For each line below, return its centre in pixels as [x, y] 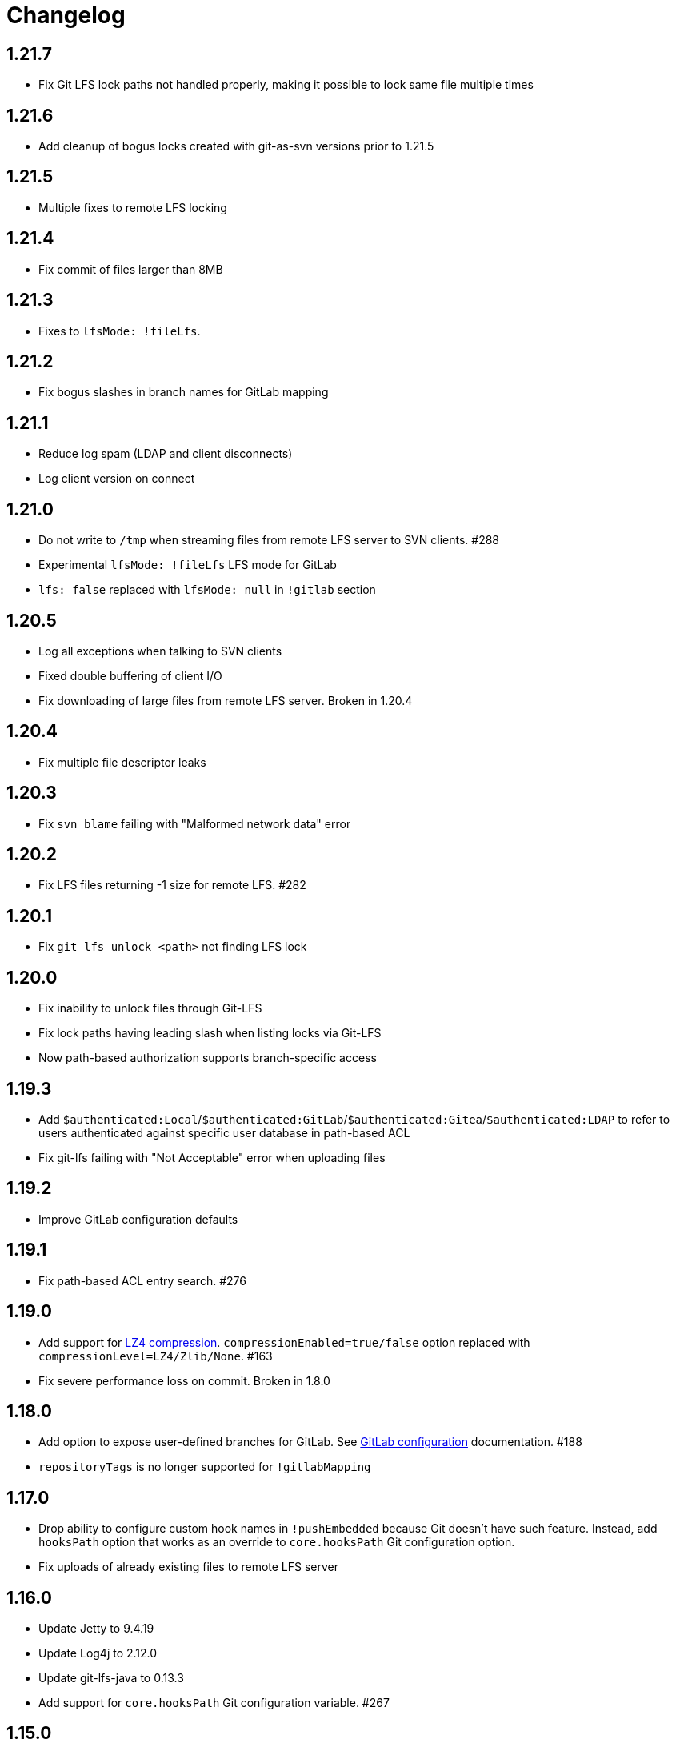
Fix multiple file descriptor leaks [122, 762]
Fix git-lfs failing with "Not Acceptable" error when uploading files [212, 1157]
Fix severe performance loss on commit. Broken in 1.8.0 [184, 1380]
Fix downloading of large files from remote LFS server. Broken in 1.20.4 [226, 700]
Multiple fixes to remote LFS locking [133, 207]
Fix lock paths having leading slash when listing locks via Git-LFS [210, 1033]
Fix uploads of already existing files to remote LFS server [189, 1567]
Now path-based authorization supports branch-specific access [208, 1058]
